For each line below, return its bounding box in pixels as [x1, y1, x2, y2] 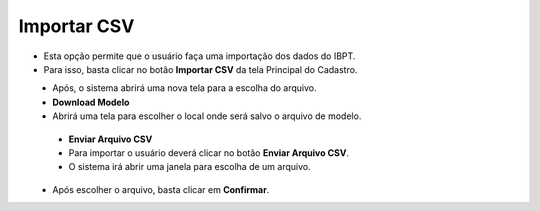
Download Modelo [52, 96, 130, 108]
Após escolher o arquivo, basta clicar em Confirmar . [52, 183, 270, 195]
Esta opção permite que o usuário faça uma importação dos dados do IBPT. [43, 50, 356, 62]
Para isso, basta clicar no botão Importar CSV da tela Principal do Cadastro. [43, 63, 358, 75]
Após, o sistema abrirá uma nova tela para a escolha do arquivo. [52, 82, 317, 94]
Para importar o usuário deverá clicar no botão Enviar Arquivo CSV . [68, 146, 350, 159]
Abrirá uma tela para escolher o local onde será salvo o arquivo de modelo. [52, 110, 362, 122]
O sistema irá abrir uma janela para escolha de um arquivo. [68, 161, 311, 173]
